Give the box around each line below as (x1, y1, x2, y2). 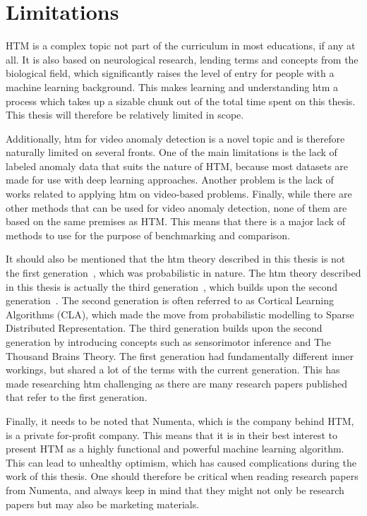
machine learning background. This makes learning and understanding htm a (6, 79, 338, 94)
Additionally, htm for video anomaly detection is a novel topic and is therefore (6, 131, 345, 145)
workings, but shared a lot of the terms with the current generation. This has (6, 362, 340, 377)
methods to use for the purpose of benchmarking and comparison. (6, 227, 290, 242)
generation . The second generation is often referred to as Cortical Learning (6, 293, 335, 308)
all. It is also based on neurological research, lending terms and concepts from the (6, 52, 359, 66)
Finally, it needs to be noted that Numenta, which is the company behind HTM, (6, 413, 354, 428)
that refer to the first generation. (6, 390, 148, 404)
